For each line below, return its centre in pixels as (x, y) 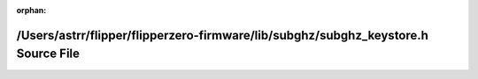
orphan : (31, 10)
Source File (48, 54)
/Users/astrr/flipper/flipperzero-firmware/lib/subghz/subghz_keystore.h (223, 35)
